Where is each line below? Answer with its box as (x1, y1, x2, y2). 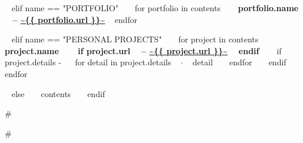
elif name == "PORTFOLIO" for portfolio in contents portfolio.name (11, 2, 299, 14)
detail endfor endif (192, 56, 286, 68)
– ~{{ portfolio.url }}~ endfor (12, 13, 138, 25)
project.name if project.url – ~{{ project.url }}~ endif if (5, 44, 282, 56)
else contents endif (11, 87, 106, 99)
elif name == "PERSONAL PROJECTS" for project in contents (11, 33, 259, 45)
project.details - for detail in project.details (5, 56, 172, 68)
